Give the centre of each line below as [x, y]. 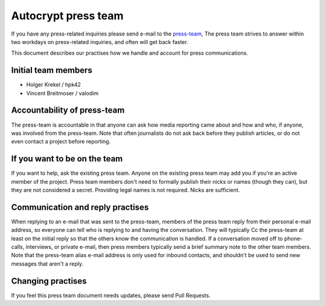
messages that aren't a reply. [47, 264]
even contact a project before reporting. [61, 142]
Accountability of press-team [68, 111]
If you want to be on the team [67, 159]
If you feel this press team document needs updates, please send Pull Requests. [111, 295]
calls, [18, 247]
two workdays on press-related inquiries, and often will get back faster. [100, 42]
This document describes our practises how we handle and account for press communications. [130, 53]
